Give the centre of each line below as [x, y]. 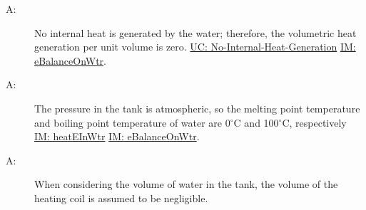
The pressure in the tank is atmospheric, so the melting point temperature [197, 108]
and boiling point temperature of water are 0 [132, 122]
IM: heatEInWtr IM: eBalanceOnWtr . [117, 136]
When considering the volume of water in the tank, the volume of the [186, 184]
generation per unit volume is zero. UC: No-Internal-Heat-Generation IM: [195, 47]
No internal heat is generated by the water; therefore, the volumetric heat [195, 32]
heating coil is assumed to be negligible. [121, 198]
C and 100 [256, 122]
